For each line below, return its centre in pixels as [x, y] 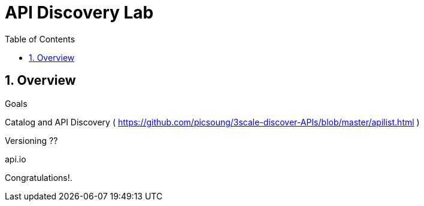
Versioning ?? [31, 140]
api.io [16, 159]
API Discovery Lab [79, 13]
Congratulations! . [39, 177]
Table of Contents [40, 39]
